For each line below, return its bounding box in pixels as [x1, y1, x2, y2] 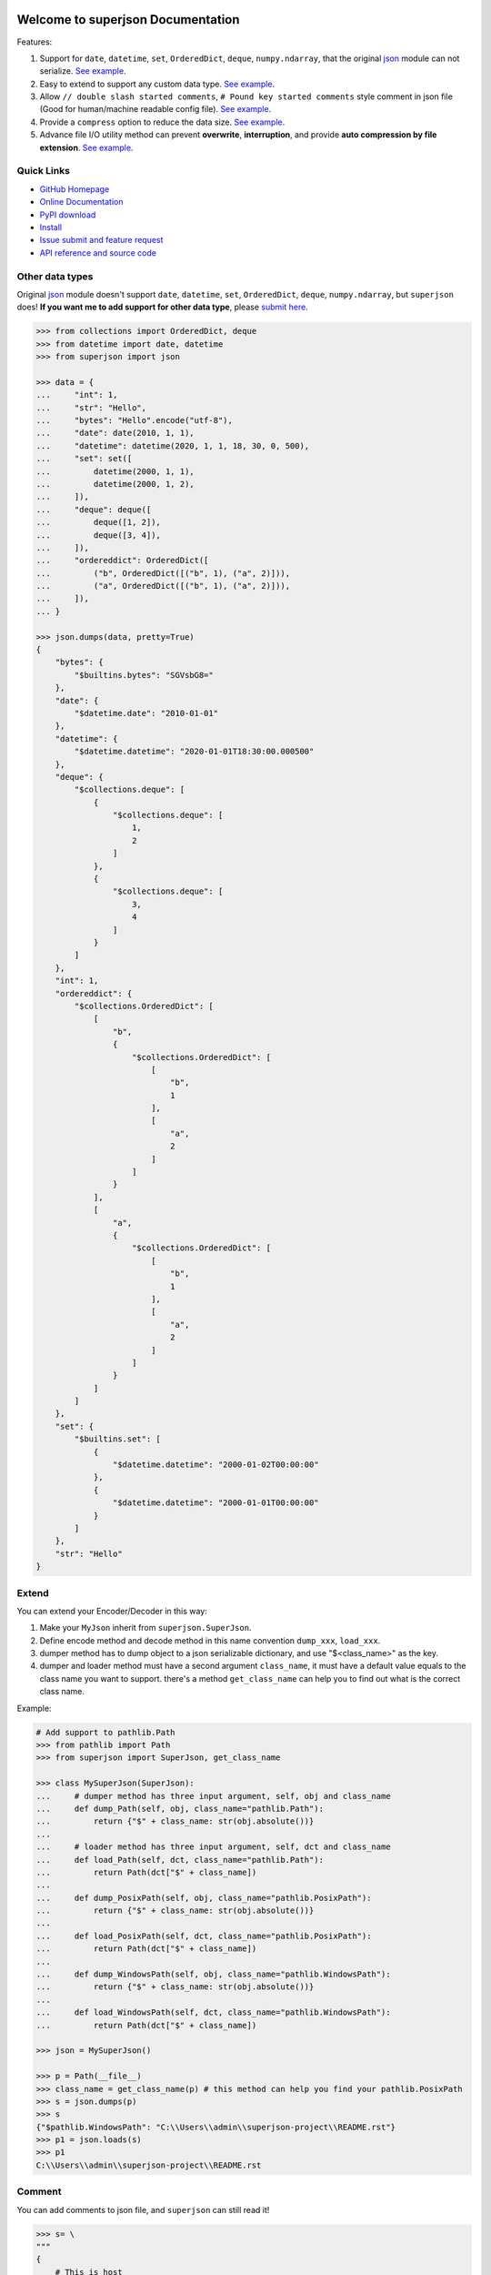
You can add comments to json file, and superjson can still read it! [16, 2204, 270, 2215]
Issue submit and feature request [39, 235, 164, 246]
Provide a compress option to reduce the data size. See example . [39, 116, 286, 127]
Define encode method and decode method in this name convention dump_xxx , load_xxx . [39, 1634, 381, 1646]
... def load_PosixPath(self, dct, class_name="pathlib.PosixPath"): [35, 1930, 372, 1941]
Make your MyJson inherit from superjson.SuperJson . [39, 1623, 252, 1633]
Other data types [16, 269, 94, 282]
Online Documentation [39, 197, 124, 207]
